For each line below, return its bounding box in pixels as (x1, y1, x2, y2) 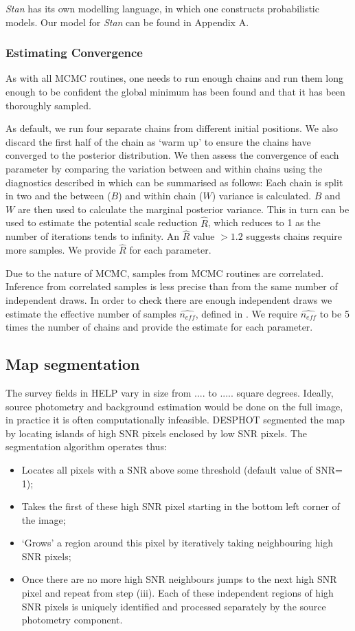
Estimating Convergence (5, 44, 143, 61)
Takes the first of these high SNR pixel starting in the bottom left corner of (21, 499, 340, 513)
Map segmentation (5, 353, 140, 375)
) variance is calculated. (211, 188, 312, 203)
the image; (21, 512, 66, 527)
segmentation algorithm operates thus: (5, 439, 167, 454)
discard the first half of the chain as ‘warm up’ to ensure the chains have (5, 134, 311, 148)
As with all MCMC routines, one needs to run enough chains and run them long (5, 71, 343, 85)
